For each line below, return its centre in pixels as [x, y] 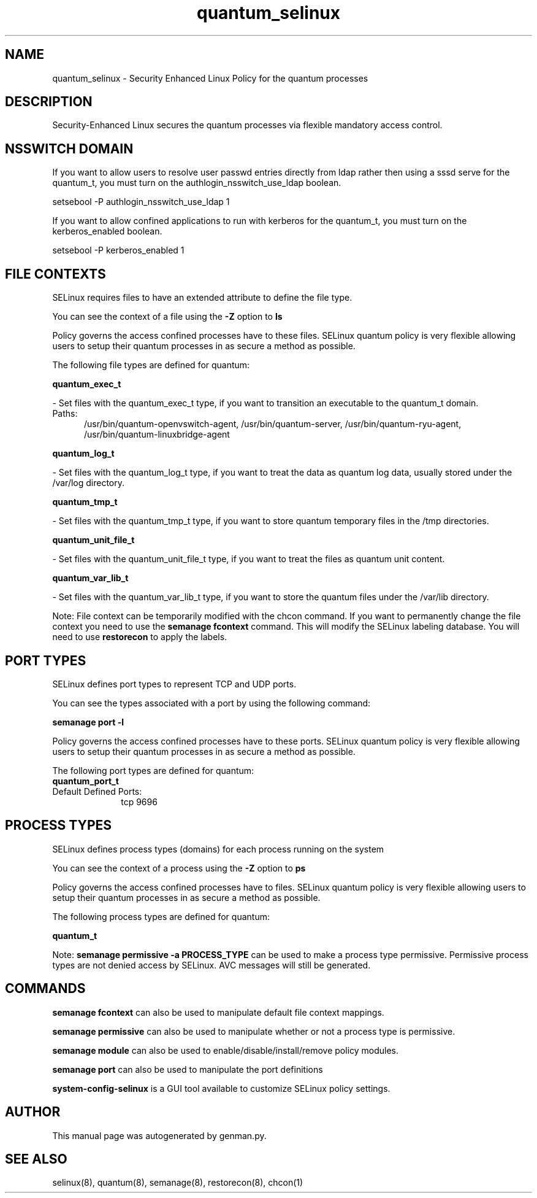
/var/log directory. [89, 483]
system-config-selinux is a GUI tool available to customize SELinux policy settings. [221, 1088]
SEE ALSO [36, 1159]
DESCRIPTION [49, 102]
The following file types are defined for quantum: [151, 365]
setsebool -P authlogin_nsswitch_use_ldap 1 [141, 202]
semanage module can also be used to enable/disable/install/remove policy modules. [226, 1050]
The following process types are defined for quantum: [161, 916]
